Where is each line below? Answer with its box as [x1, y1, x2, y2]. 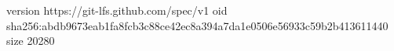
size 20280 [6, 32, 55, 49]
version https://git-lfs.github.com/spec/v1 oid [6, 2, 228, 18]
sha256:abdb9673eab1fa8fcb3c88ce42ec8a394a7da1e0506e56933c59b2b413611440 [6, 17, 389, 33]
